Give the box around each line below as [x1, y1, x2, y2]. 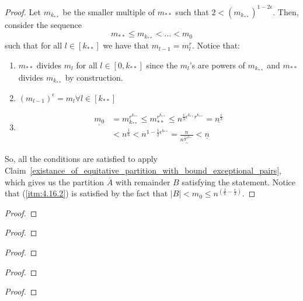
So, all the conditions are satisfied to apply [5, 153, 158, 165]
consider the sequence [5, 18, 82, 30]
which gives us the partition [5, 175, 105, 188]
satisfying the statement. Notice [182, 175, 296, 188]
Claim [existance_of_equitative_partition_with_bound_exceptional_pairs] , [5, 164, 282, 176]
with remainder [115, 175, 170, 188]
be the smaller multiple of [62, 5, 155, 18]
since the [146, 58, 178, 71]
